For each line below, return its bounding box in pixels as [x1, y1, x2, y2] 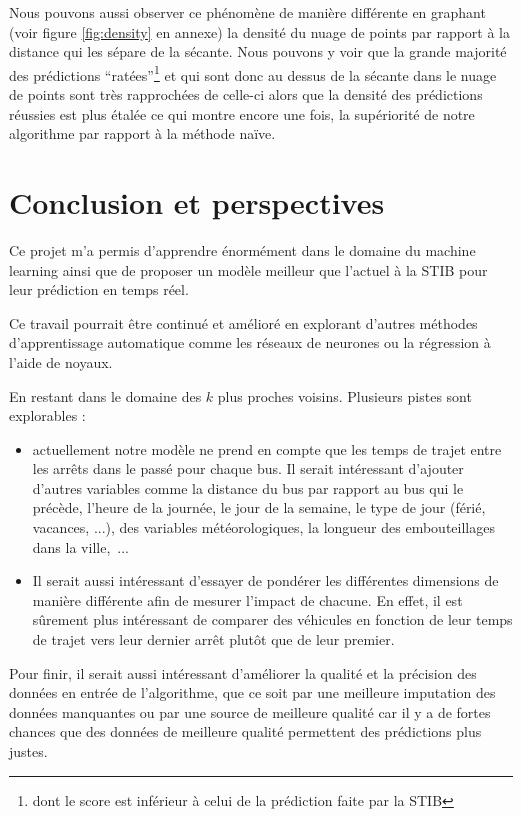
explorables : [9, 405, 86, 426]
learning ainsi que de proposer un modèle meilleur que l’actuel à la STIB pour [9, 259, 488, 280]
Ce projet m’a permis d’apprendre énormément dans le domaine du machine [9, 239, 476, 260]
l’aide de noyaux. [9, 351, 113, 372]
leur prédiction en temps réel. [9, 279, 189, 300]
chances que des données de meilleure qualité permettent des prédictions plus [9, 721, 482, 742]
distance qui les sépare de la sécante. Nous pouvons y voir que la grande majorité [9, 41, 507, 62]
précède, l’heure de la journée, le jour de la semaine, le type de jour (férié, [32, 497, 486, 518]
